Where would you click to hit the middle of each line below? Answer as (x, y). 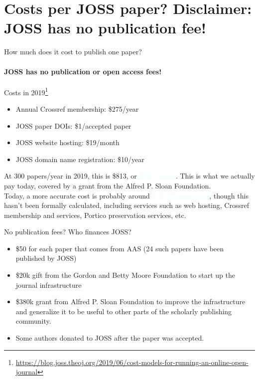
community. (33, 321)
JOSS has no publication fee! (105, 28)
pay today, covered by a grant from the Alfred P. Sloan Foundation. (108, 185)
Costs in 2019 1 (26, 91)
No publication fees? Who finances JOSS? (68, 232)
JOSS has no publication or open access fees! (83, 71)
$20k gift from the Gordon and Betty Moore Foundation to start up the (126, 275)
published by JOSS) (46, 258)
